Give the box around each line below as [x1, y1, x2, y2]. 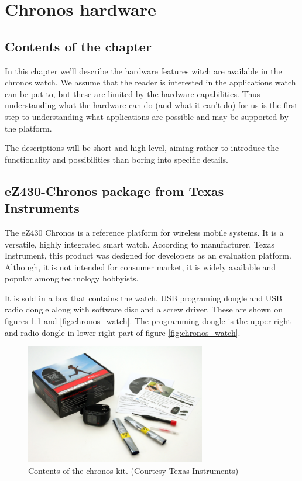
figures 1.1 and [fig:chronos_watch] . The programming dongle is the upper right [5, 315, 291, 327]
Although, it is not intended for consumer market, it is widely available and [5, 260, 276, 273]
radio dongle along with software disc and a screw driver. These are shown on [5, 303, 283, 315]
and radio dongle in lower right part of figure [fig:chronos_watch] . [5, 326, 241, 338]
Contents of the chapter [5, 37, 152, 55]
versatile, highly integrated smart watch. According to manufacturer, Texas [5, 238, 274, 250]
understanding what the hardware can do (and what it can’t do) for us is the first [5, 99, 298, 111]
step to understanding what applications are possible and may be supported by [5, 110, 289, 122]
